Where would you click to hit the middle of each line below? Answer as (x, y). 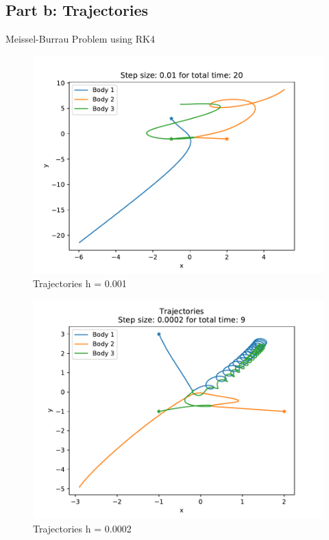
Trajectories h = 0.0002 (82, 528)
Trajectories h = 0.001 (80, 283)
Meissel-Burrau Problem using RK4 (80, 39)
